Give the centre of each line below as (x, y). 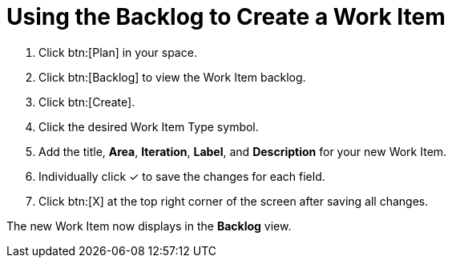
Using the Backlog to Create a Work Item (226, 17)
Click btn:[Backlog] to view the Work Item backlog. (172, 77)
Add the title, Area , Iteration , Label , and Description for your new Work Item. (243, 151)
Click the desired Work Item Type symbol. (149, 126)
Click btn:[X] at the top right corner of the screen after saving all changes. (234, 201)
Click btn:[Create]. (87, 102)
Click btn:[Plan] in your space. (118, 52)
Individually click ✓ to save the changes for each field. (182, 176)
